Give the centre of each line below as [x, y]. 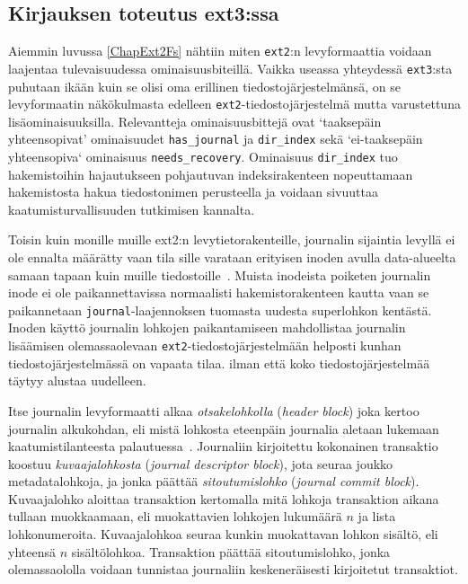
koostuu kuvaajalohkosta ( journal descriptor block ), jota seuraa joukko [201, 463]
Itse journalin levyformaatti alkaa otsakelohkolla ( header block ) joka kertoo [214, 410]
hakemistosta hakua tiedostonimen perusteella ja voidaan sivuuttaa [193, 192]
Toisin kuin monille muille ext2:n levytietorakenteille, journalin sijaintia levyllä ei [232, 239]
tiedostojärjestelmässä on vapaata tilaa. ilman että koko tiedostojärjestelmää [219, 363]
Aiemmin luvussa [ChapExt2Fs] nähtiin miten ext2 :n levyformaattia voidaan [220, 51]
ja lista [377, 516]
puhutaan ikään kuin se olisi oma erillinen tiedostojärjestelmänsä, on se [204, 86]
